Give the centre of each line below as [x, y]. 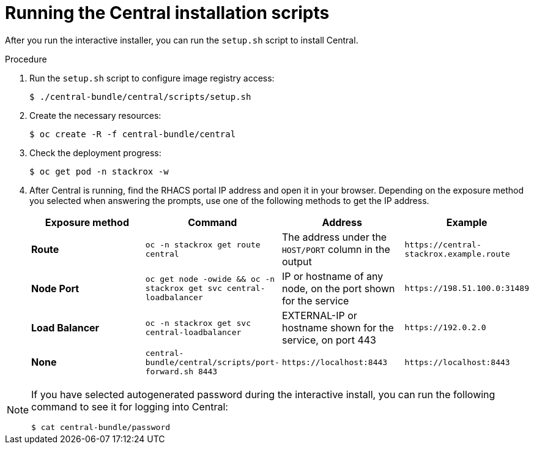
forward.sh [169, 371]
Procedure [26, 59]
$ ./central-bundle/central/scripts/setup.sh [140, 96]
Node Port [55, 288]
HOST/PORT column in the [336, 249]
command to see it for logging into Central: [130, 406]
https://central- [443, 244]
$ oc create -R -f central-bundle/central [133, 134]
